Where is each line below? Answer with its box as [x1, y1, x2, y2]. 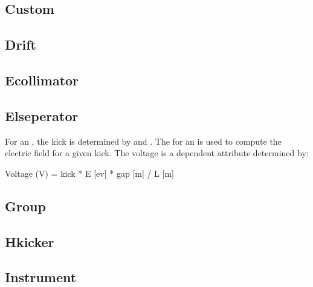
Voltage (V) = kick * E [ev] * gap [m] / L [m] [5, 167, 174, 179]
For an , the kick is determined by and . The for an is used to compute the [5, 134, 282, 147]
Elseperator [5, 106, 79, 125]
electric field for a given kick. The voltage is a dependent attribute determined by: [5, 147, 309, 159]
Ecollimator [5, 70, 79, 89]
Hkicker [5, 232, 54, 251]
